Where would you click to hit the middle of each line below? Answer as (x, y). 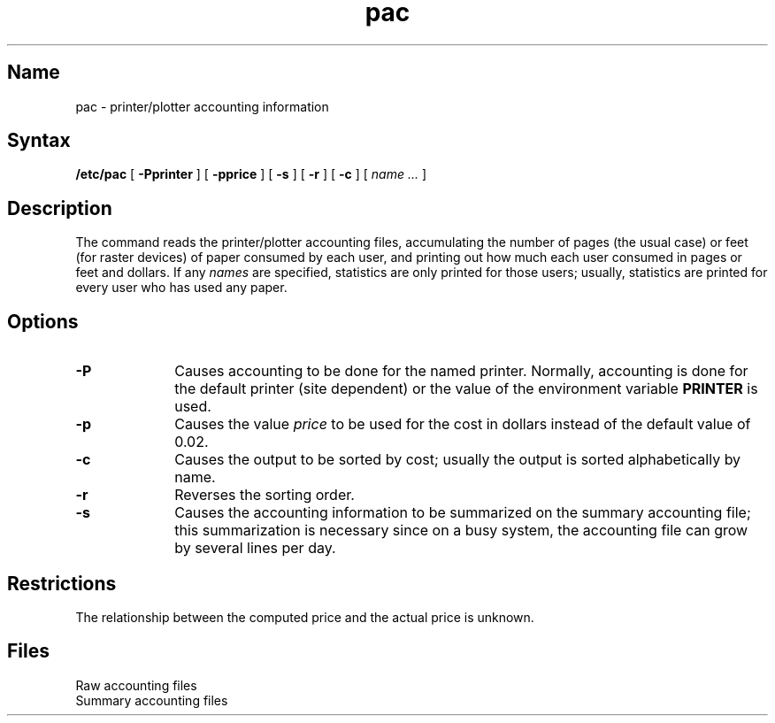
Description (60, 208)
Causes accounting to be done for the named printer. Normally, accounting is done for (461, 371)
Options (43, 321)
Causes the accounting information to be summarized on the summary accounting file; (463, 513)
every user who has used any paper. (181, 288)
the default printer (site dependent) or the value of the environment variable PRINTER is (466, 389)
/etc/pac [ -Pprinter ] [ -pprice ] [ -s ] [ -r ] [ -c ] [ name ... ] (251, 174)
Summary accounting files (152, 700)
